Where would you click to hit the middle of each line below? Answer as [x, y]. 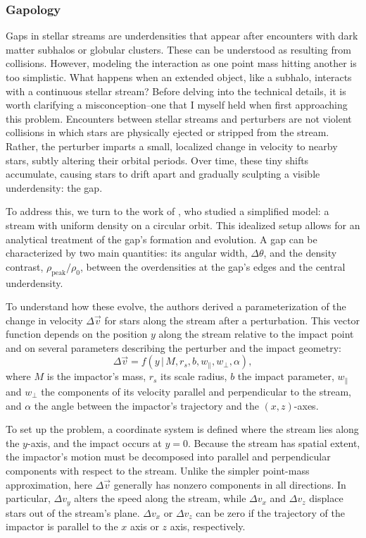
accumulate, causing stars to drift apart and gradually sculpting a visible [163, 174]
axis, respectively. [208, 526]
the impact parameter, [286, 376]
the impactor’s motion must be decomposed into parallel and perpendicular [168, 457]
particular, [28, 498]
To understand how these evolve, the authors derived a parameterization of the [176, 306]
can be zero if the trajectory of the [271, 512]
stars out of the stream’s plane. [73, 512]
